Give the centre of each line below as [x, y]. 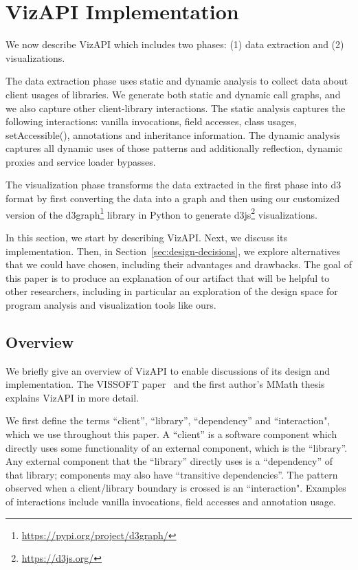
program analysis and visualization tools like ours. [111, 304]
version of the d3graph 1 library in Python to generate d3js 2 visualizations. [161, 213]
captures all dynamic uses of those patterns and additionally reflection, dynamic [174, 148]
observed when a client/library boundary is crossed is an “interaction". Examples [176, 488]
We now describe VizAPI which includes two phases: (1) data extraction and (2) [175, 44]
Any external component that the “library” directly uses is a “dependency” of [169, 461]
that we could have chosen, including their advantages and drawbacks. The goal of [179, 264]
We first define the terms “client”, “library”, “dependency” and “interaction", [168, 420]
